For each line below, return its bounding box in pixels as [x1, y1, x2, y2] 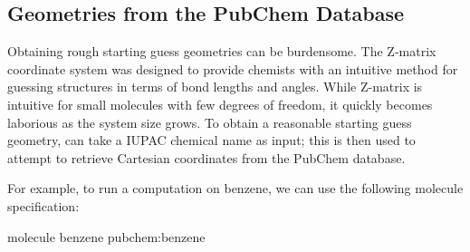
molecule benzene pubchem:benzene [7, 227, 206, 246]
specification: [7, 196, 80, 215]
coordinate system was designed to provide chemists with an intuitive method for [7, 59, 458, 78]
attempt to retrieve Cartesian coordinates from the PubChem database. [7, 148, 406, 167]
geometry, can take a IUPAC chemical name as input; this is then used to [7, 131, 416, 150]
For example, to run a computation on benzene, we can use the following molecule [7, 179, 464, 198]
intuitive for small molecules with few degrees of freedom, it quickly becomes [7, 94, 433, 113]
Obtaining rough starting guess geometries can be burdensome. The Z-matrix [7, 42, 436, 61]
